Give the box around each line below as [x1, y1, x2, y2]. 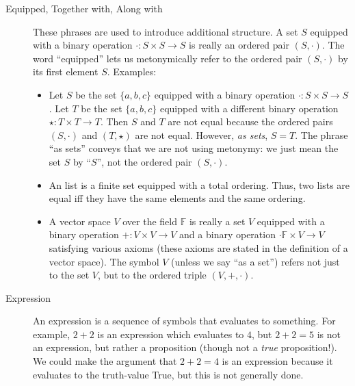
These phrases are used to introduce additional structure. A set [33, 24, 298, 38]
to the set [49, 268, 90, 282]
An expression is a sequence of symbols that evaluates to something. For [33, 313, 336, 328]
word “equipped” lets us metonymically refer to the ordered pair [33, 51, 302, 65]
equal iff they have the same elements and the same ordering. [49, 191, 306, 205]
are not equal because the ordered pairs [168, 114, 333, 129]
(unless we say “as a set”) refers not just [171, 254, 340, 268]
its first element [33, 64, 98, 79]
